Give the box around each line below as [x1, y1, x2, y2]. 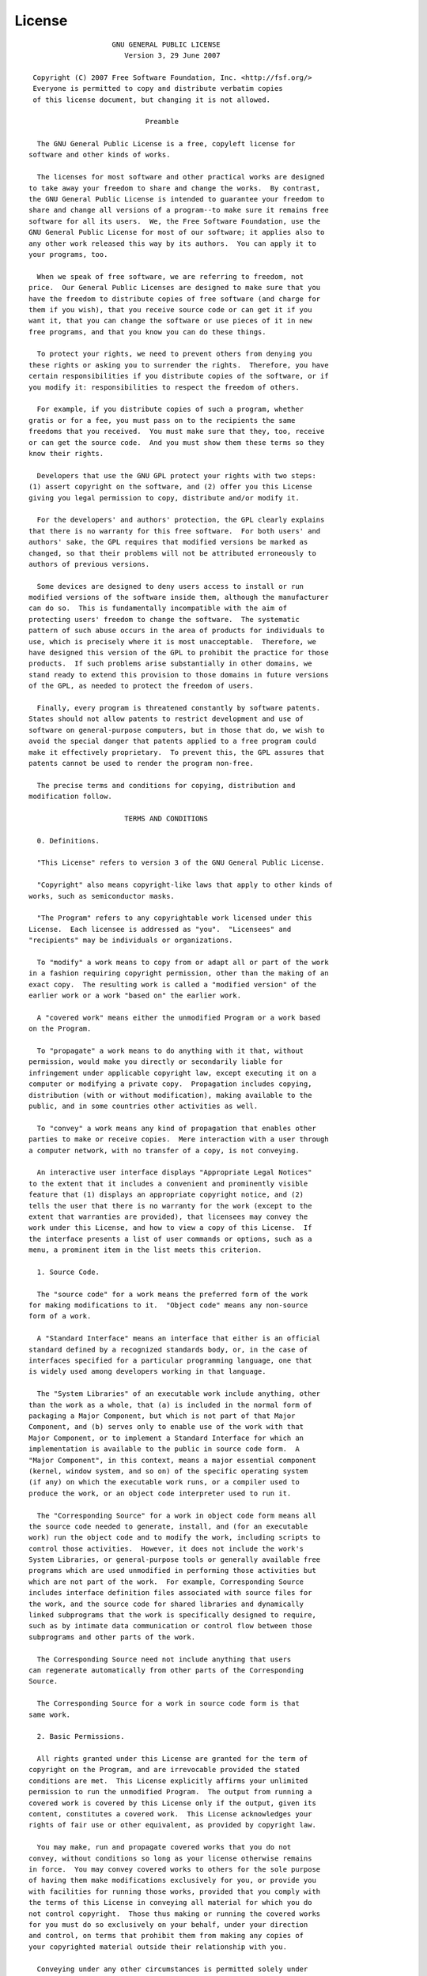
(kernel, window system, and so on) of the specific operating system [28, 1466, 308, 1476]
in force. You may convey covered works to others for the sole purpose [28, 1865, 321, 1873]
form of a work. [28, 1312, 92, 1321]
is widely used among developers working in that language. [28, 1367, 266, 1376]
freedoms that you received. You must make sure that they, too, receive [28, 427, 325, 436]
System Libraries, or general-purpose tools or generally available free [28, 1556, 321, 1564]
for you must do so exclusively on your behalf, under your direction [28, 1920, 308, 1929]
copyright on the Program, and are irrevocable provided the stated [28, 1765, 300, 1774]
